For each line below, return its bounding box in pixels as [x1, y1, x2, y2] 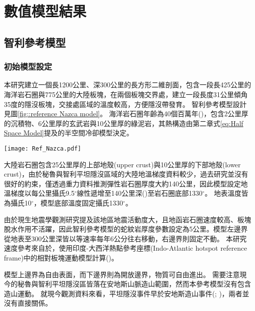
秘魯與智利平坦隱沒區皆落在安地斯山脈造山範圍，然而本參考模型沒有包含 [17, 279, 251, 289]
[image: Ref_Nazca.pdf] [4, 145, 81, 152]
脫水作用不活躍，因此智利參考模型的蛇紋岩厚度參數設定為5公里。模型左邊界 [4, 224, 248, 234]
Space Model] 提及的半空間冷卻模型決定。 [4, 128, 133, 138]
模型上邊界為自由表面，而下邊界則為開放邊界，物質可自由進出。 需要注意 [4, 269, 240, 279]
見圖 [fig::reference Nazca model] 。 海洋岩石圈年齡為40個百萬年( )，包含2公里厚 [4, 108, 249, 119]
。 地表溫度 [204, 188, 242, 198]
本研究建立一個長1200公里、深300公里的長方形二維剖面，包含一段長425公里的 [4, 79, 251, 90]
